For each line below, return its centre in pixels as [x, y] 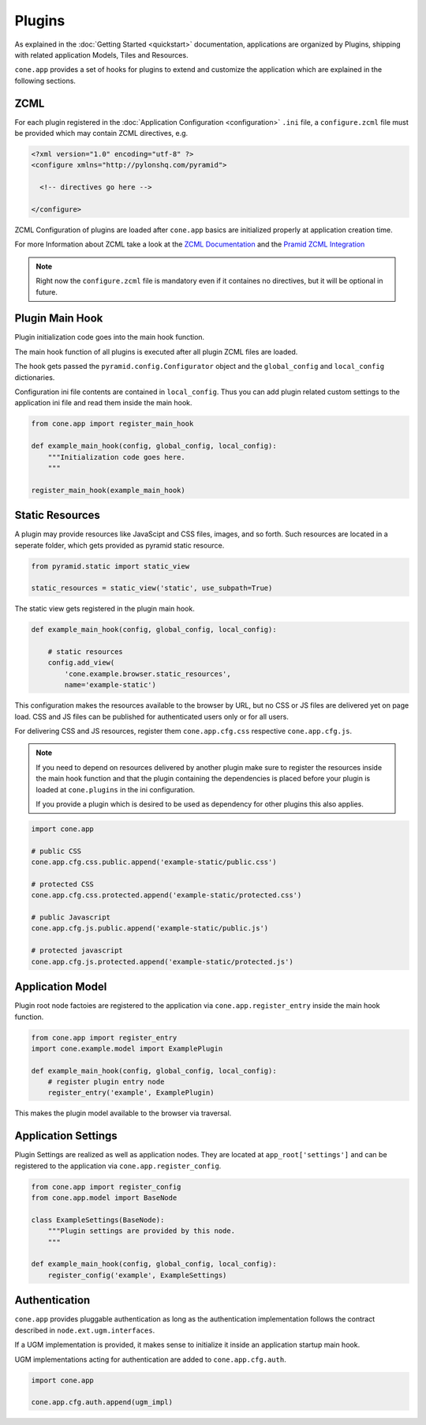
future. [47, 291]
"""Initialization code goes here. [116, 457]
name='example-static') [110, 685]
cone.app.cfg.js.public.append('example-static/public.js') [150, 929]
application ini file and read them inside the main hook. [103, 403]
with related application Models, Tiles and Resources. [101, 55]
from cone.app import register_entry [104, 1038]
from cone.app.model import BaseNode [104, 1198]
